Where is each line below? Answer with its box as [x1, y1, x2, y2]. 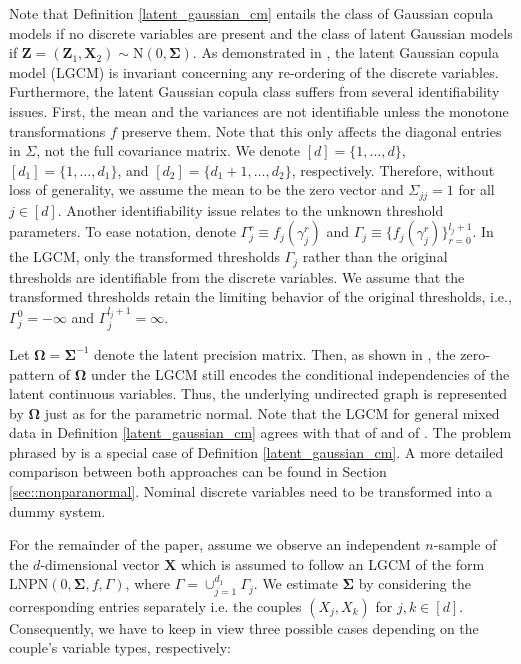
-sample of [433, 534, 497, 555]
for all [458, 179, 495, 200]
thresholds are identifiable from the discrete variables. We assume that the [9, 266, 465, 287]
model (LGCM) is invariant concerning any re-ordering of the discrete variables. [9, 61, 499, 82]
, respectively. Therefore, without [291, 159, 495, 180]
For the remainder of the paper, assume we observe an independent [9, 534, 421, 555]
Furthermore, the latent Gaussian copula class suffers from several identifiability [9, 81, 500, 102]
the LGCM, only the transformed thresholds [9, 246, 280, 267]
